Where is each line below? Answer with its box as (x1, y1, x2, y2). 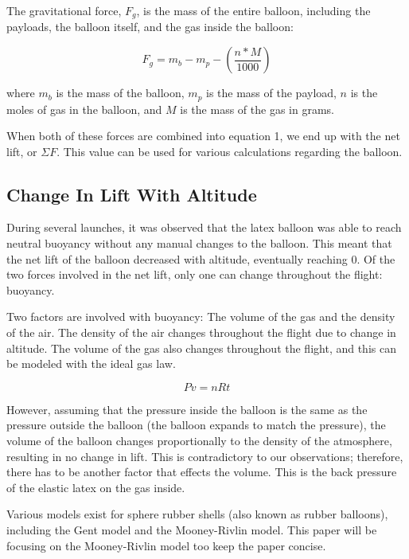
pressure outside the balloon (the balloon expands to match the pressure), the (6, 416, 386, 433)
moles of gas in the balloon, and (6, 100, 162, 117)
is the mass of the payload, (206, 84, 337, 101)
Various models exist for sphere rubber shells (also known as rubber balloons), (6, 506, 388, 522)
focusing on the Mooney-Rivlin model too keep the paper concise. (6, 537, 326, 553)
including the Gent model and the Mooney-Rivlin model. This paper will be (6, 521, 377, 537)
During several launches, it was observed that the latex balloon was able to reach (6, 219, 402, 236)
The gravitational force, (6, 2, 122, 18)
